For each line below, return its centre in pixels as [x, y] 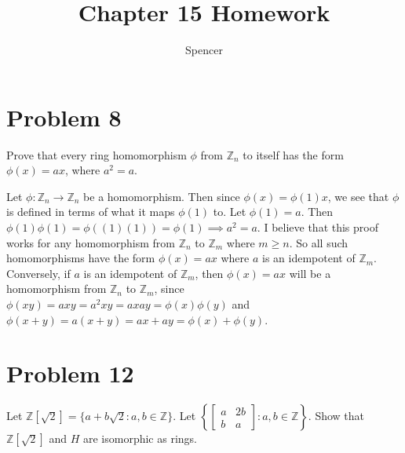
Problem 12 [70, 373]
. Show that [336, 416]
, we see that [358, 196]
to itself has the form [293, 154]
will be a [310, 273]
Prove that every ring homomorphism [97, 154]
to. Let [230, 212]
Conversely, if [38, 273]
